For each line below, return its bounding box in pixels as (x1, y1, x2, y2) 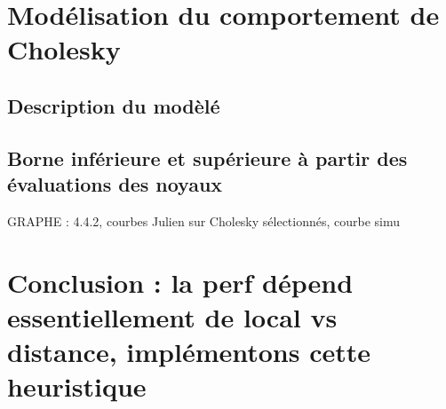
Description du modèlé (7, 91, 220, 119)
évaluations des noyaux (7, 170, 223, 198)
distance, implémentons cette (7, 334, 371, 370)
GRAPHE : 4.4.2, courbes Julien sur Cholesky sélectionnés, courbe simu (7, 211, 401, 230)
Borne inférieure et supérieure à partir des (7, 144, 408, 171)
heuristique (7, 368, 147, 405)
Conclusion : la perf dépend (7, 263, 354, 300)
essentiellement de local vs (7, 298, 338, 334)
